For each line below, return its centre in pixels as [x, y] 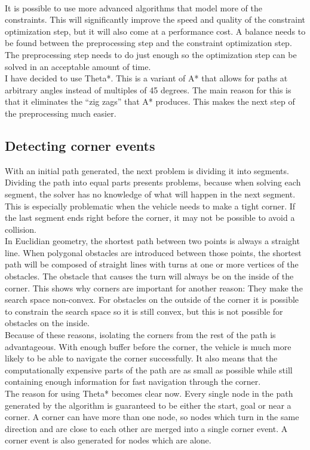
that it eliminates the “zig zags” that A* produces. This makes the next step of [150, 101]
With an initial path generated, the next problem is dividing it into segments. [147, 170]
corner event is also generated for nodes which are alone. [108, 440]
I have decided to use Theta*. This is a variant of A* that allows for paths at [146, 78]
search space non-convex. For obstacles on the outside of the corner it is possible [152, 300]
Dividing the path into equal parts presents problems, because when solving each [153, 182]
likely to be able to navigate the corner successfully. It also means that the [141, 358]
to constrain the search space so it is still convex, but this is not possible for [144, 311]
